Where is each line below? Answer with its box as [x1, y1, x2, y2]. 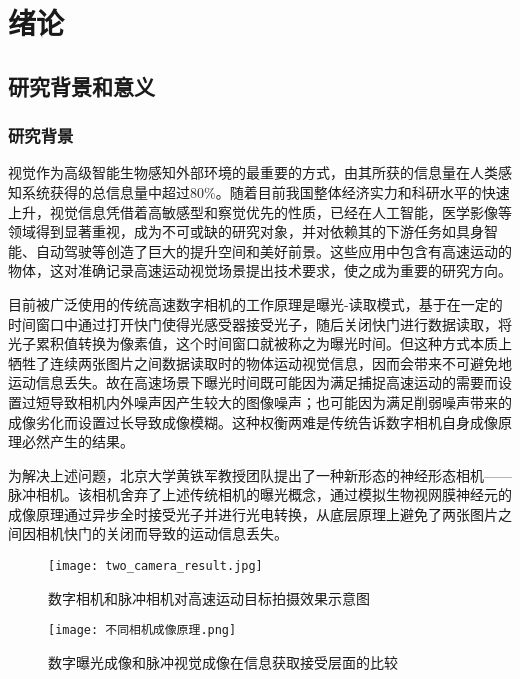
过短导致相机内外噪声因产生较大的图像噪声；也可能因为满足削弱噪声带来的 [21, 391, 512, 412]
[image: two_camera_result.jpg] [48, 559, 263, 574]
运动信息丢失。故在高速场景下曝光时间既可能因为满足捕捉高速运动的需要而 [8, 372, 498, 393]
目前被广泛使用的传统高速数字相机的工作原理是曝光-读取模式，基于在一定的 [8, 293, 503, 314]
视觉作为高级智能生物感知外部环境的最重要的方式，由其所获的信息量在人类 [8, 162, 498, 183]
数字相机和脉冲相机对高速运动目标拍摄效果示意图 [48, 587, 370, 608]
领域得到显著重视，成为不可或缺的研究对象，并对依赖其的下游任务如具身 [8, 221, 484, 242]
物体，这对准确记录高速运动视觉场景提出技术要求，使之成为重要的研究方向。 [8, 260, 512, 281]
